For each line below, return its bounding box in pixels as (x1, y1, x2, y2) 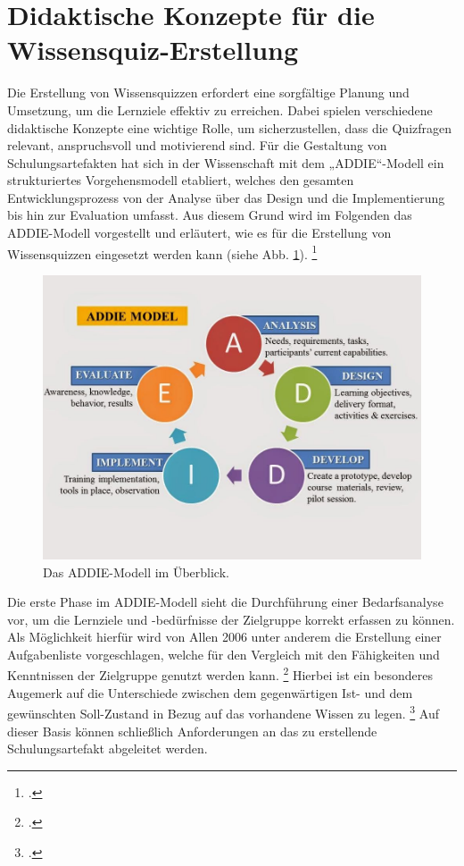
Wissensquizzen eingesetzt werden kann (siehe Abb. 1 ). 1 (7, 241, 318, 263)
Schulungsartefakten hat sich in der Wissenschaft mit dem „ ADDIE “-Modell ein (7, 153, 444, 172)
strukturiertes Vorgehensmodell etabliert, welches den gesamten (7, 171, 354, 189)
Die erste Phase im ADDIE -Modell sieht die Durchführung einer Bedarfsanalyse (7, 593, 443, 611)
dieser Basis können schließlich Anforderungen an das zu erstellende (7, 721, 377, 740)
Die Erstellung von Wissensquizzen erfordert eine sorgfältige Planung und (7, 83, 410, 102)
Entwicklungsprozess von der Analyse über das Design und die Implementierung (7, 188, 445, 206)
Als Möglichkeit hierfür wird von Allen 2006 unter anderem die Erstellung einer (7, 627, 442, 646)
